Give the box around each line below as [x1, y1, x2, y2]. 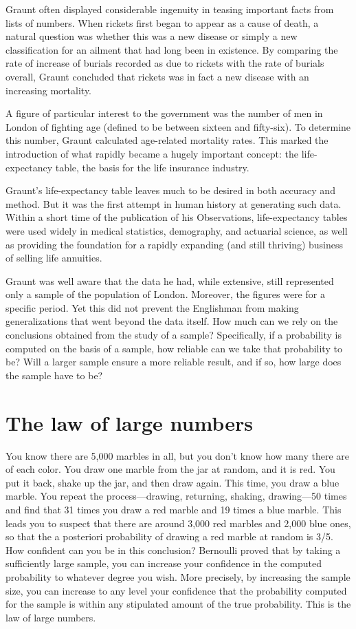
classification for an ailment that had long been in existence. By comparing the [5, 42, 338, 56]
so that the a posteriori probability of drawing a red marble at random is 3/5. [5, 529, 333, 544]
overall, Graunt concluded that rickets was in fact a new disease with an [5, 69, 309, 83]
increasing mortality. [5, 83, 92, 97]
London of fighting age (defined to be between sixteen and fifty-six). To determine [5, 119, 351, 134]
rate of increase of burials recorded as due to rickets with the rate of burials [5, 56, 324, 70]
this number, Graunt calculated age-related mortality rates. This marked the [5, 133, 329, 147]
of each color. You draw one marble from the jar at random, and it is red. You [5, 462, 335, 476]
